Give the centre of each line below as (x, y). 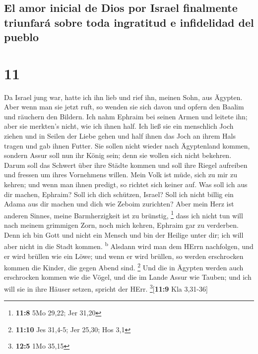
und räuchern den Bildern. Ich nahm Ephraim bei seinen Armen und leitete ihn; (126, 116)
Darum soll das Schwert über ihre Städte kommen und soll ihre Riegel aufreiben (126, 165)
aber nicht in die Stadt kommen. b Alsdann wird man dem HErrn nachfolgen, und (129, 245)
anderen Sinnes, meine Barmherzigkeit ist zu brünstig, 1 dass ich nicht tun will (124, 214)
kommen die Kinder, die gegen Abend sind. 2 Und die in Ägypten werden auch (124, 267)
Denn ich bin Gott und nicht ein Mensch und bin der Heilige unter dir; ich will (124, 234)
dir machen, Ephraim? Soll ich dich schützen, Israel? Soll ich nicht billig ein (119, 194)
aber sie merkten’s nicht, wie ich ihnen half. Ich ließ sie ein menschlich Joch (119, 126)
